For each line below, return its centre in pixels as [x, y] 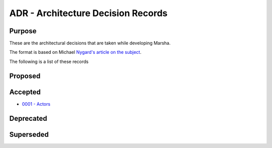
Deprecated [28, 118]
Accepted [25, 92]
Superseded [29, 134]
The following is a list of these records [49, 61]
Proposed [25, 76]
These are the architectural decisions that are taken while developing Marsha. [90, 43]
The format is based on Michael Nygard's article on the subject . [75, 52]
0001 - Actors [36, 104]
